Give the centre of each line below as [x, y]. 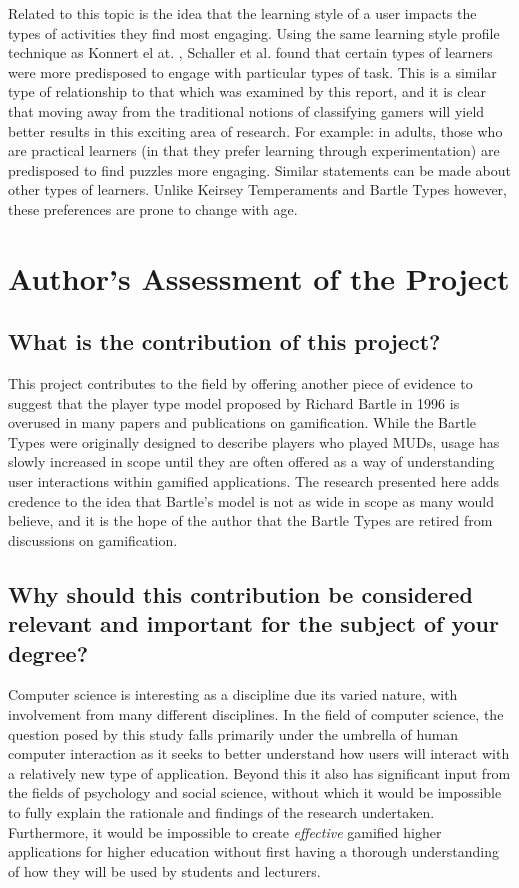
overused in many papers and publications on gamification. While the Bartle [242, 422]
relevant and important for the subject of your [253, 623]
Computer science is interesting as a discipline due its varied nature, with [233, 694]
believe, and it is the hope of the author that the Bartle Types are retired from [250, 520]
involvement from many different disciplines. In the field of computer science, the [256, 714]
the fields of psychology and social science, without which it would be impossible [255, 792]
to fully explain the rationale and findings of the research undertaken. [221, 812]
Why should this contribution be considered [240, 593]
